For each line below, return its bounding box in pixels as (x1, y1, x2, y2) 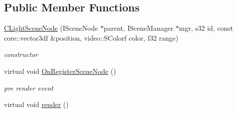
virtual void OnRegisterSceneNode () (4, 65, 116, 76)
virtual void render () (4, 99, 69, 110)
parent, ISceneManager (103, 23, 174, 33)
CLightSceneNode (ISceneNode (4, 23, 98, 33)
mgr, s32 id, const (179, 23, 233, 33)
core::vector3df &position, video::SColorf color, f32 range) (4, 32, 179, 43)
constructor (4, 49, 38, 59)
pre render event (4, 82, 53, 93)
